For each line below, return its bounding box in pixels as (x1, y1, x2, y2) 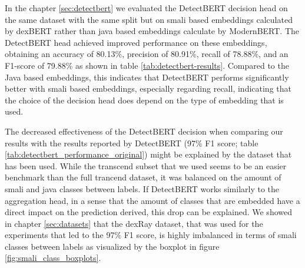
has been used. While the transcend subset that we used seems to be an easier (5, 159, 287, 172)
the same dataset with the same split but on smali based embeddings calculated (5, 13, 293, 25)
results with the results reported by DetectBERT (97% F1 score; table (5, 136, 258, 149)
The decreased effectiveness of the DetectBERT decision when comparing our (5, 125, 283, 137)
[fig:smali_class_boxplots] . (5, 252, 101, 264)
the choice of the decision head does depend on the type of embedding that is (5, 93, 284, 106)
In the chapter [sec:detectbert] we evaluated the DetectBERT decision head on (5, 2, 288, 14)
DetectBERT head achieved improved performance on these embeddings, (5, 36, 267, 48)
